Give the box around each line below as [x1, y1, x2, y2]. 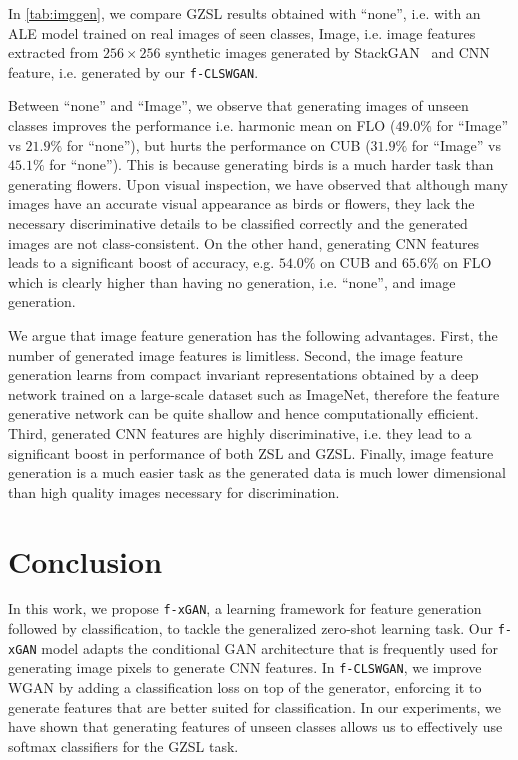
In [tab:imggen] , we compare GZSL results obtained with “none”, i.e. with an [8, 3, 481, 23]
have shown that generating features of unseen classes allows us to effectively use [8, 716, 503, 737]
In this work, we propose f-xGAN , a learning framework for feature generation [8, 598, 482, 619]
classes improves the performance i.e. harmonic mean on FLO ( [8, 115, 396, 136]
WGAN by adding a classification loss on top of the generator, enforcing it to [8, 677, 482, 698]
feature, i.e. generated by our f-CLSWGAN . [8, 61, 259, 82]
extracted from [8, 42, 99, 63]
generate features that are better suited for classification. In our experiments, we [8, 696, 501, 717]
